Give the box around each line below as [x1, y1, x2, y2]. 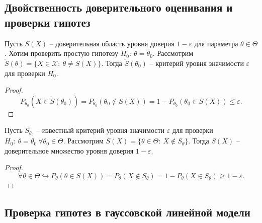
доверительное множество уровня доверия [5, 145, 134, 156]
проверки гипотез [5, 14, 91, 30]
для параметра [194, 38, 238, 48]
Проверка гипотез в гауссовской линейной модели [5, 204, 250, 219]
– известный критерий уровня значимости [36, 125, 165, 135]
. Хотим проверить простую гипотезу [5, 48, 119, 58]
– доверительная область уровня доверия [49, 38, 174, 48]
